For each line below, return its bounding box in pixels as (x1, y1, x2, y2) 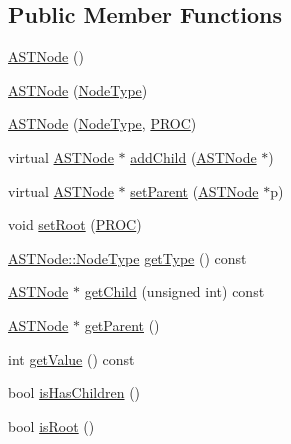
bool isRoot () (8, 415, 95, 436)
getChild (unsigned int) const (84, 281, 265, 302)
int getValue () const (8, 348, 135, 369)
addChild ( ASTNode (130, 146, 257, 167)
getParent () (84, 314, 160, 335)
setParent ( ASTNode (130, 180, 259, 201)
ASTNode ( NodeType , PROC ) (8, 113, 197, 134)
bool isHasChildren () (8, 382, 141, 403)
